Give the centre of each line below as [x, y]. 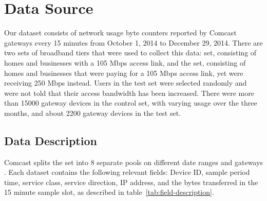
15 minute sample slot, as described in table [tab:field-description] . [109, 192]
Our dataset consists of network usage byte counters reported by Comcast [120, 33]
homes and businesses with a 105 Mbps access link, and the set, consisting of [125, 62]
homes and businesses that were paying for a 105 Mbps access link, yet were [124, 73]
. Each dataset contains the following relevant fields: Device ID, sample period [127, 172]
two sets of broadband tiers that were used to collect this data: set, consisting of [130, 53]
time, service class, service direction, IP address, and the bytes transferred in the [131, 182]
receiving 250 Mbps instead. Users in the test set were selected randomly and [126, 83]
